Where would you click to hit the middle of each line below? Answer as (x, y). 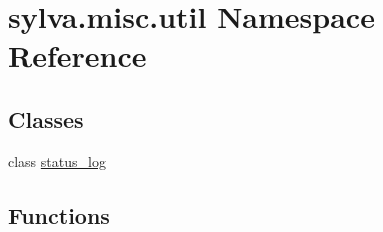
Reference (77, 55)
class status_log (57, 160)
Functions (59, 214)
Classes (46, 118)
